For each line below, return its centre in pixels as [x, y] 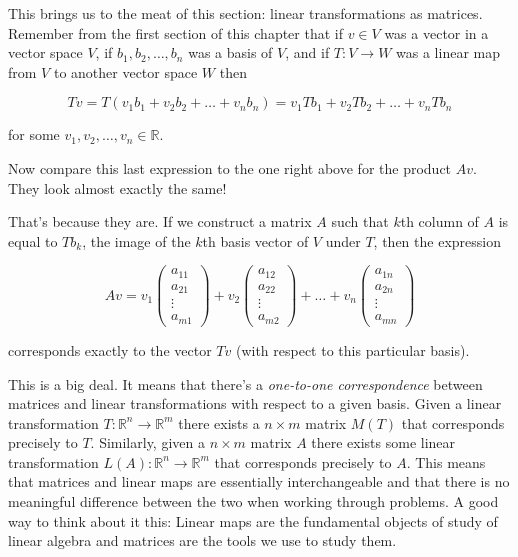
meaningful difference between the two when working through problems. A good [253, 501]
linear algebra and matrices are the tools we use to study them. [202, 540]
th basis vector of [255, 240]
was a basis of [230, 52]
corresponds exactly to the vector [110, 349]
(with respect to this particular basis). [352, 349]
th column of [439, 221]
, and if [307, 52]
